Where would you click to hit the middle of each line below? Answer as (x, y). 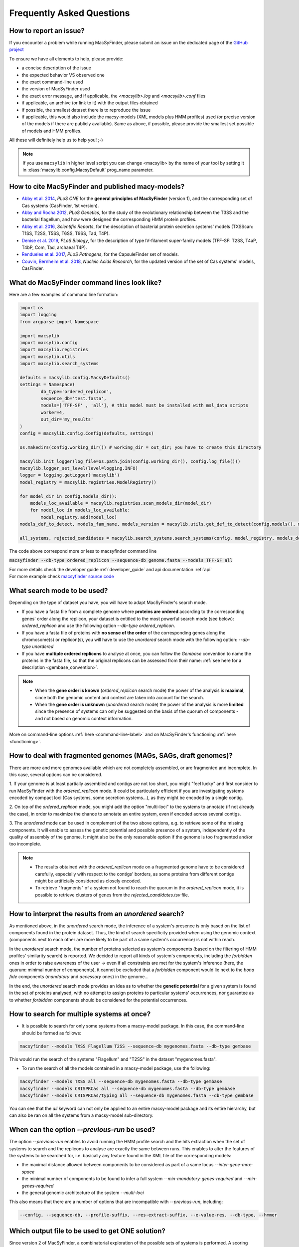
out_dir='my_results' (67, 419)
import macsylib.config (49, 342)
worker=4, (53, 412)
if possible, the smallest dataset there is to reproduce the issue (86, 110)
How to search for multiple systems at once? (80, 1014)
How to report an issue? (47, 31)
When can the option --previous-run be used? (82, 1130)
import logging (38, 315)
